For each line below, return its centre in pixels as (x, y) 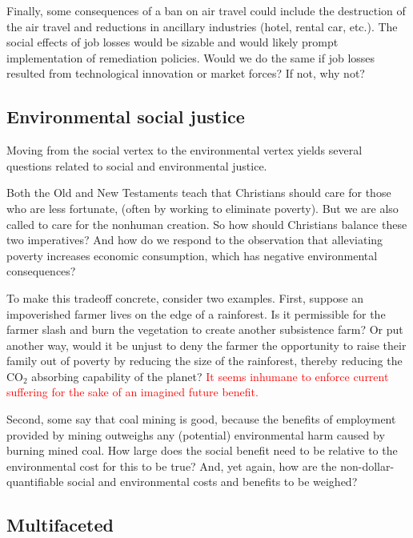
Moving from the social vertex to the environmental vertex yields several (184, 150)
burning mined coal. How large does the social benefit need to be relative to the (202, 450)
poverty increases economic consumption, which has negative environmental (192, 255)
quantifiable (35, 482)
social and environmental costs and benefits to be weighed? (213, 482)
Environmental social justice (126, 116)
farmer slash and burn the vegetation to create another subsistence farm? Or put (205, 329)
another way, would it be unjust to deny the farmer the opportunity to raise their (206, 345)
